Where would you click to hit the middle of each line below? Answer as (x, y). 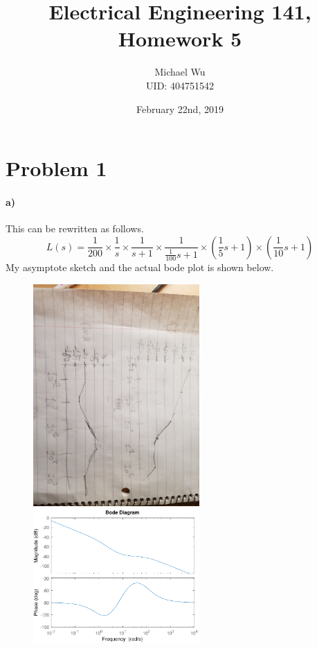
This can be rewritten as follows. (75, 228)
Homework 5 (180, 38)
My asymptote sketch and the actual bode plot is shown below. (140, 267)
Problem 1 (56, 168)
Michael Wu (180, 72)
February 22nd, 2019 (180, 109)
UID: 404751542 (180, 85)
